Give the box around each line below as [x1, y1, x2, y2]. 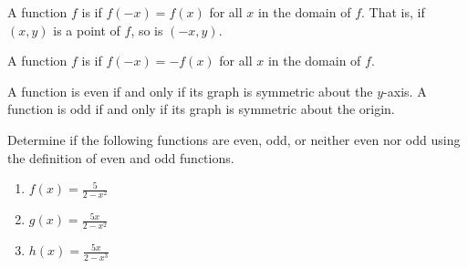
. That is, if [361, 3, 425, 21]
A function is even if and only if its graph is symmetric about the [7, 81, 373, 100]
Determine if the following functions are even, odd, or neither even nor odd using [7, 129, 461, 149]
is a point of [53, 20, 120, 39]
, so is [130, 20, 163, 39]
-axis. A [383, 81, 427, 100]
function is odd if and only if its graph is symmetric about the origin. [7, 99, 395, 119]
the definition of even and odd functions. [7, 148, 234, 167]
